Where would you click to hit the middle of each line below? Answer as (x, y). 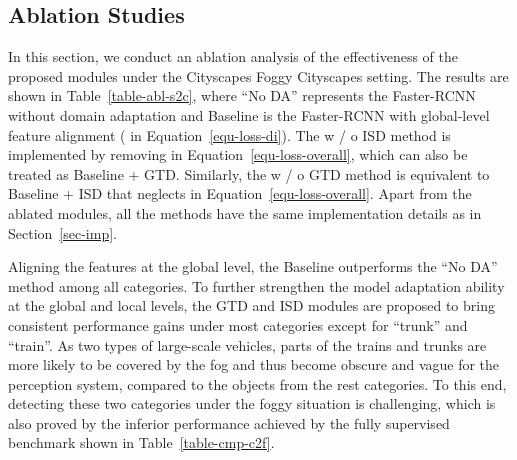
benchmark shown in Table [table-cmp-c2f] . (141, 442)
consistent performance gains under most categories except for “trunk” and (238, 324)
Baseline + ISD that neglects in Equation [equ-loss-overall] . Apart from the (240, 193)
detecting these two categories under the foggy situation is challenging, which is (252, 403)
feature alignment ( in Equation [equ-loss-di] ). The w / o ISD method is (229, 134)
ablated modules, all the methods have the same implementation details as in (245, 212)
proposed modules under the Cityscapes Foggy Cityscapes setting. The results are (258, 75)
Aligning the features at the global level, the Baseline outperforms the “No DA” (253, 266)
